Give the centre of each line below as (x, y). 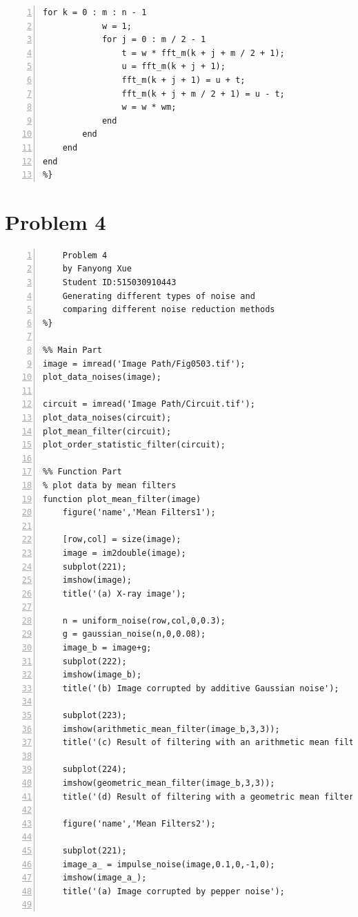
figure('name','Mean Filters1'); (139, 513)
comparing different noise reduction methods (169, 310)
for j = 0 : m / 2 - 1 (154, 40)
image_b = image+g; (107, 648)
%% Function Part (82, 472)
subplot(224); (95, 770)
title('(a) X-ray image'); (124, 593)
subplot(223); (95, 716)
